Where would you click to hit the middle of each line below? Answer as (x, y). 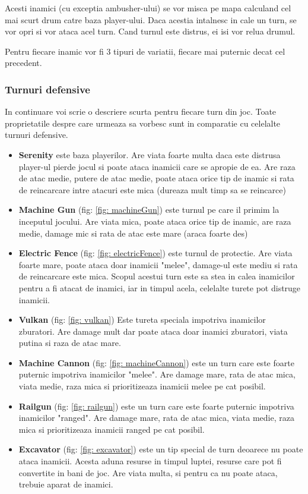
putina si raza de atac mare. (70, 343)
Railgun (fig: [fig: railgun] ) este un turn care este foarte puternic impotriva (156, 406)
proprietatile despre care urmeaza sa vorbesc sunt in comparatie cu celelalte (143, 123)
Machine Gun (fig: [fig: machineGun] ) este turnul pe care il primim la (149, 210)
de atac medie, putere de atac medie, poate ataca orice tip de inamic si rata (156, 178)
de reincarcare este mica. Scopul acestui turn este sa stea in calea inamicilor (157, 276)
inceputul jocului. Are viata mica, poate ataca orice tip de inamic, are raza (155, 221)
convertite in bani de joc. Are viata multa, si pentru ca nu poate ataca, (148, 472)
